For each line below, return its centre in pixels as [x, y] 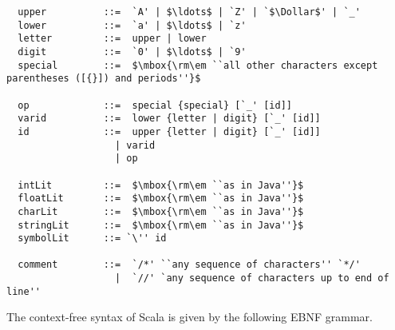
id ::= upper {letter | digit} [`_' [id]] [169, 131]
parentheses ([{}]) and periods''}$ [104, 79]
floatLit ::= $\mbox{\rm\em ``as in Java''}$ [161, 199]
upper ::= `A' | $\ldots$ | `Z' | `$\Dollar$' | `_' [189, 12]
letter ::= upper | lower [112, 39]
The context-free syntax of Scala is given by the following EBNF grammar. [190, 317]
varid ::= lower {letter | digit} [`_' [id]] [169, 119]
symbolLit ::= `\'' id [92, 239]
